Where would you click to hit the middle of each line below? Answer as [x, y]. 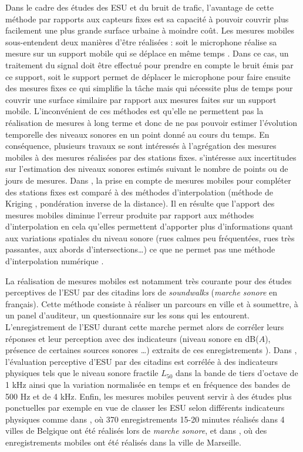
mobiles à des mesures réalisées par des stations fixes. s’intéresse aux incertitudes [151, 157]
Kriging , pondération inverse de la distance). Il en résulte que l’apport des [140, 203]
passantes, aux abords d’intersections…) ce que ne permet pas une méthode [140, 249]
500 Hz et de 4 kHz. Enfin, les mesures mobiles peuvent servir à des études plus [149, 396]
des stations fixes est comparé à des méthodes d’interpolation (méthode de [139, 192]
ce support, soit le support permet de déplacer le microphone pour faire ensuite [148, 76]
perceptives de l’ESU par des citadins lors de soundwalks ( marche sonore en [142, 292]
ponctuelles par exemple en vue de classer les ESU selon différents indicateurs [145, 408]
